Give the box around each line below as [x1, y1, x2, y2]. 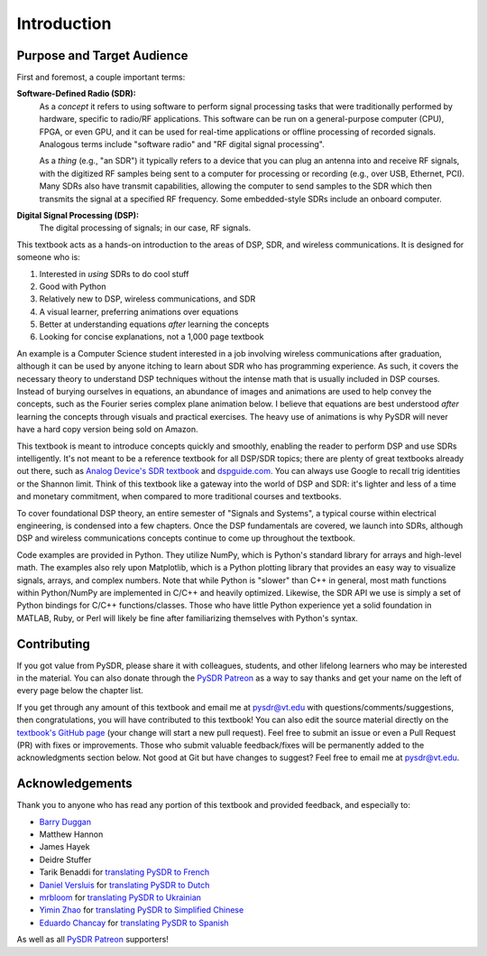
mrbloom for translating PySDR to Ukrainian [39, 892, 202, 903]
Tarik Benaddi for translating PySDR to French [39, 867, 210, 877]
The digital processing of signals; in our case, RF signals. [39, 222, 252, 234]
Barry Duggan [39, 816, 92, 827]
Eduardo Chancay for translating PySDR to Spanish [39, 917, 229, 928]
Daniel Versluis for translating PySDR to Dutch [39, 879, 210, 890]
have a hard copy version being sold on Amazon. [16, 424, 198, 435]
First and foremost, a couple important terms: [16, 72, 186, 83]
